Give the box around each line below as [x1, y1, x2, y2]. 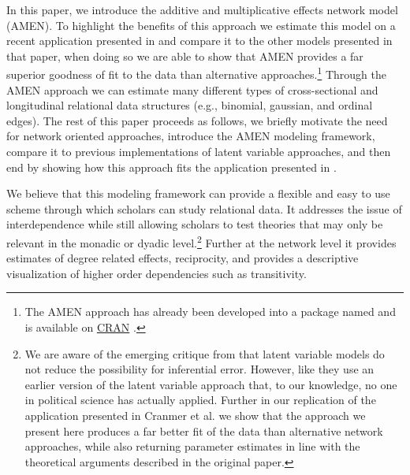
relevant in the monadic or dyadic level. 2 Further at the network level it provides [6, 232, 397, 250]
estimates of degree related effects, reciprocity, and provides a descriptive [6, 250, 359, 266]
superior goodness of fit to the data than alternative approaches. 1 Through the [6, 64, 386, 83]
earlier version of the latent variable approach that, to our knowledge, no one [24, 376, 397, 392]
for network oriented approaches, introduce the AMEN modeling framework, [6, 128, 375, 144]
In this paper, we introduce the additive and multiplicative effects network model [6, 2, 398, 17]
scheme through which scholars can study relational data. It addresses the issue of [6, 200, 402, 217]
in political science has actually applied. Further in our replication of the [24, 392, 376, 408]
